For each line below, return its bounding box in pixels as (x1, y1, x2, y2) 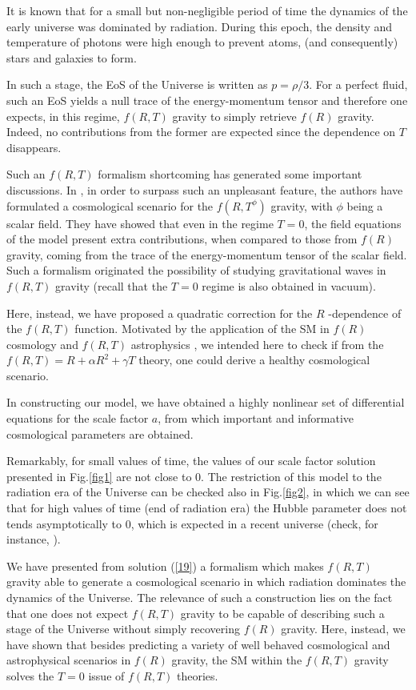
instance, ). (6, 531, 61, 548)
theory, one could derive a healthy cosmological (138, 351, 370, 368)
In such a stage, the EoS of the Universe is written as (6, 76, 268, 93)
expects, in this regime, (6, 107, 120, 124)
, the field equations (304, 215, 402, 231)
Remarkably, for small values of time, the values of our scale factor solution (6, 452, 376, 469)
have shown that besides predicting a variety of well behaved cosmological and (6, 636, 390, 652)
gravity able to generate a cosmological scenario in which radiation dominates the (6, 573, 406, 590)
